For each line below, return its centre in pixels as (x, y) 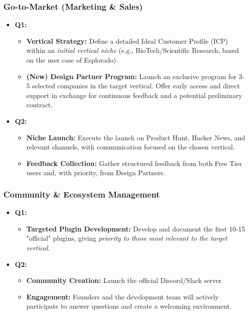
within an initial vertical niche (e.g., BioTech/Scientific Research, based (133, 50)
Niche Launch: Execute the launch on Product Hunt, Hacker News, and (136, 137)
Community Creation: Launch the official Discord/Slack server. (125, 280)
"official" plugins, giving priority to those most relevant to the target (127, 238)
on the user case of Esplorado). (72, 60)
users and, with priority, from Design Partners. (96, 173)
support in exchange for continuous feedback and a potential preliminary (134, 95)
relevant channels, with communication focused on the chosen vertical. (131, 147)
